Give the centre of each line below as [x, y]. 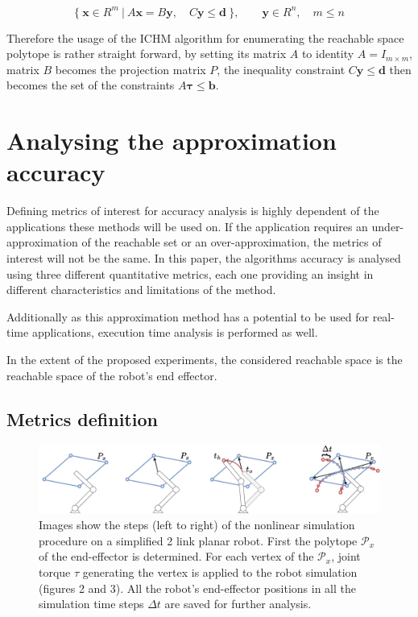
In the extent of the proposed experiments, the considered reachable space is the [205, 359]
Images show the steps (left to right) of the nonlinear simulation [197, 525]
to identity [328, 54]
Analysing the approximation [172, 141]
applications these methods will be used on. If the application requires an [187, 226]
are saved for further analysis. [238, 604]
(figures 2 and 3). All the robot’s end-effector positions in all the [197, 588]
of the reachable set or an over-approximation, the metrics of [232, 242]
